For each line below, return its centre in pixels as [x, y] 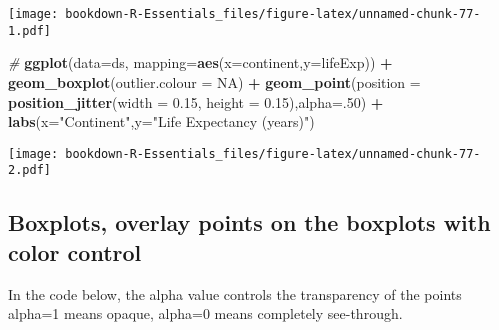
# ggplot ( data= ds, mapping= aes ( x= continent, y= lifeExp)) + [200, 62]
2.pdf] [29, 170]
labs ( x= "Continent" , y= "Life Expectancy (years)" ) [161, 121]
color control [75, 251]
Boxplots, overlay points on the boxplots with [249, 222]
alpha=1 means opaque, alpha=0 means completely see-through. [205, 313]
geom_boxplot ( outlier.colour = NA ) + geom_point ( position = [214, 81]
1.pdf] [29, 30]
